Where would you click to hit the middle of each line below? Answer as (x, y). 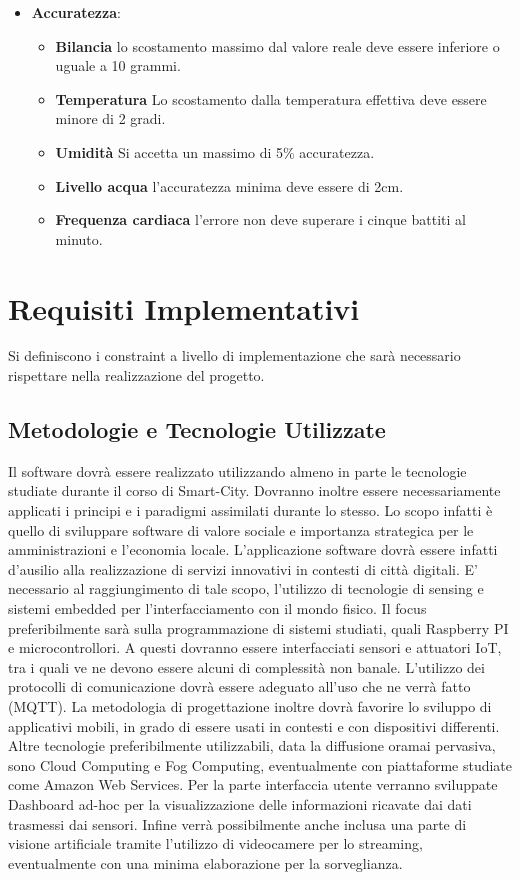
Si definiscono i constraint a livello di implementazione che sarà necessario (234, 355)
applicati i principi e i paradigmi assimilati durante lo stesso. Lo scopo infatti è (250, 510)
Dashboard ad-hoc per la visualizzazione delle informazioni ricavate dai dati (240, 803)
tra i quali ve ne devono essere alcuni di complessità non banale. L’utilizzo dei (246, 666)
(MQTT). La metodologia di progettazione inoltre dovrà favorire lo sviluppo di (250, 705)
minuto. (79, 238)
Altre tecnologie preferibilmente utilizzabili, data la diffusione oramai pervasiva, (252, 745)
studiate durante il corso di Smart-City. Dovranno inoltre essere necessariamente (254, 490)
